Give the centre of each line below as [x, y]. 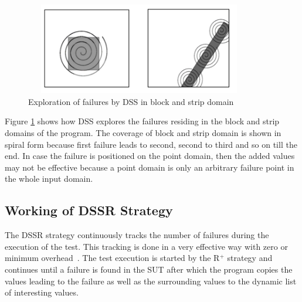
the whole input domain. [49, 179]
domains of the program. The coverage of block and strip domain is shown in [143, 132]
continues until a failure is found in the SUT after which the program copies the [149, 269]
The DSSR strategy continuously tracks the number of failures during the [137, 235]
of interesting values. [42, 292]
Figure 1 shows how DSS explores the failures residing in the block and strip [142, 121]
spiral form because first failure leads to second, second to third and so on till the [151, 144]
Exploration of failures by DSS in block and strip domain [131, 101]
